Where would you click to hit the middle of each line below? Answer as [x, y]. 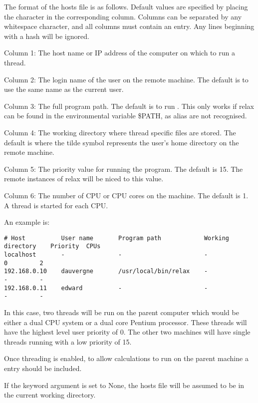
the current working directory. [50, 395]
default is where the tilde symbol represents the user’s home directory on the [122, 142]
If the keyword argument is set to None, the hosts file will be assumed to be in [124, 385]
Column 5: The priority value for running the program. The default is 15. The [124, 169]
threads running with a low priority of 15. [68, 341]
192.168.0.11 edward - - [106, 288]
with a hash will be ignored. [47, 36]
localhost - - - [106, 255]
